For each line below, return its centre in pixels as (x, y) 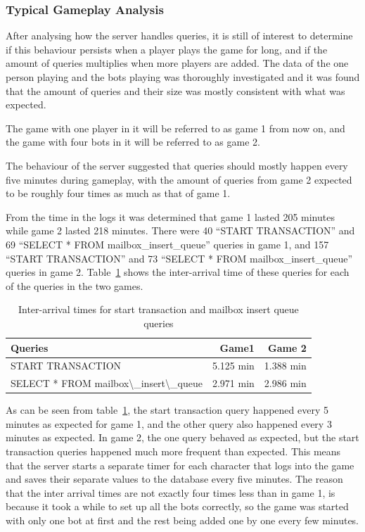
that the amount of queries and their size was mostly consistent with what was (175, 90)
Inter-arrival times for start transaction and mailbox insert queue (158, 309)
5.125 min (233, 366)
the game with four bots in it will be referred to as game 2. (133, 142)
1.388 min (285, 366)
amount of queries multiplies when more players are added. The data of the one (177, 63)
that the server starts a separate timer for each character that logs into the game (180, 465)
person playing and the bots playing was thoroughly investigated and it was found (183, 77)
